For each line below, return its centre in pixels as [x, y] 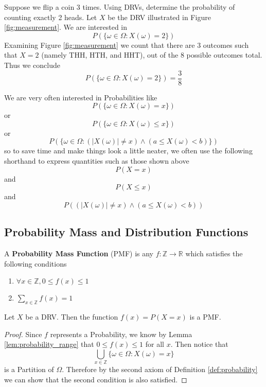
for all [155, 344]
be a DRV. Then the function [72, 316]
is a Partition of [29, 369]
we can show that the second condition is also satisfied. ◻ [96, 379]
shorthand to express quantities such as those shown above [97, 161]
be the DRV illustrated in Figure [159, 17]
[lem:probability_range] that [49, 344]
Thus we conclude [32, 65]
